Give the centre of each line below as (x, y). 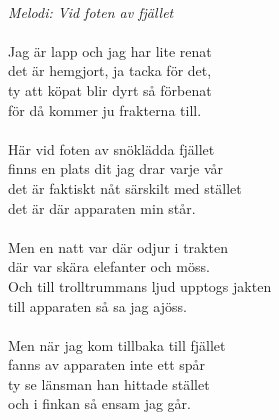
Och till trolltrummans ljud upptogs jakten (140, 285)
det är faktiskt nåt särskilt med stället (125, 187)
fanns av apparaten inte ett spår (107, 364)
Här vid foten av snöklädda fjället (111, 148)
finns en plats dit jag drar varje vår (115, 168)
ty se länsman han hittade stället (109, 383)
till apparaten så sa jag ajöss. (97, 305)
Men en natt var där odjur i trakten (118, 246)
